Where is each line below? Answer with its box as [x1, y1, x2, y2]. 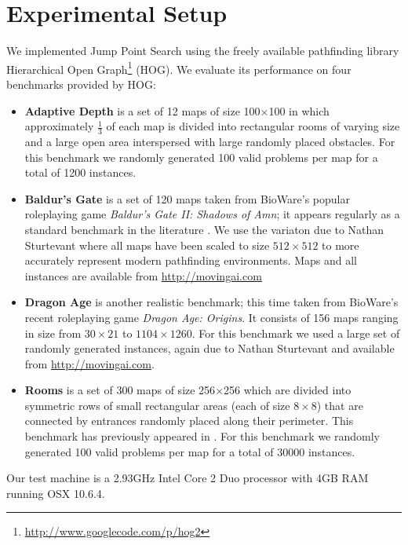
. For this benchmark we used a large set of [191, 324, 400, 341]
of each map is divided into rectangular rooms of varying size [106, 118, 400, 134]
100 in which [268, 102, 330, 119]
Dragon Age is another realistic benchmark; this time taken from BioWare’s [24, 294, 399, 310]
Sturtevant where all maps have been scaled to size [24, 236, 270, 253]
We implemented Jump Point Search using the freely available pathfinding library [6, 42, 399, 59]
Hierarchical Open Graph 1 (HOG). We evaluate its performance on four [6, 58, 352, 77]
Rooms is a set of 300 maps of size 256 [24, 382, 216, 398]
